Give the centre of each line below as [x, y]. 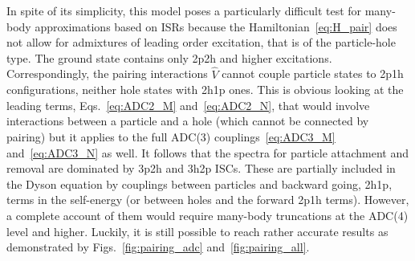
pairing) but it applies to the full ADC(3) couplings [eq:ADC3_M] [171, 136]
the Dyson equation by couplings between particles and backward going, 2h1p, [199, 184]
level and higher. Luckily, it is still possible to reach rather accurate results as [197, 231]
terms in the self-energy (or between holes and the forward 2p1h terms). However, [208, 200]
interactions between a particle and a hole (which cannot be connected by [188, 121]
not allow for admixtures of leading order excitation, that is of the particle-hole [201, 42]
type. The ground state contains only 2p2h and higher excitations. [169, 57]
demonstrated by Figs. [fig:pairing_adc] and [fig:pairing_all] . [158, 247]
